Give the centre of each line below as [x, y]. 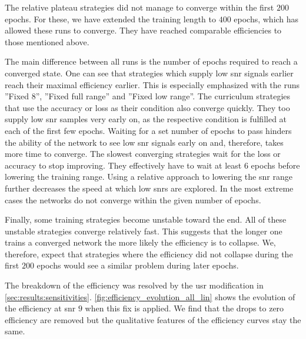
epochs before [275, 165]
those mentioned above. [47, 41]
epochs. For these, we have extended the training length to [110, 19]
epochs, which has [266, 19]
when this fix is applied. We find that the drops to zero [184, 308]
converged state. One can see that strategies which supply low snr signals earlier [149, 73]
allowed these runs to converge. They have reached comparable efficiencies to [143, 30]
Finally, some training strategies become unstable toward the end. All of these [146, 219]
